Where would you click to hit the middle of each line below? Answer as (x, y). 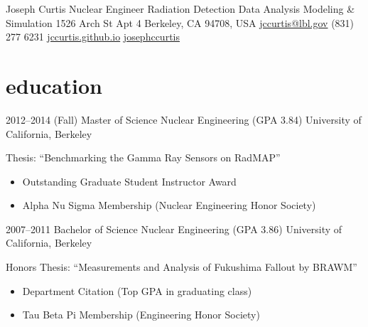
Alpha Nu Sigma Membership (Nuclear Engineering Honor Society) (169, 205)
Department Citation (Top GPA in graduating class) (137, 290)
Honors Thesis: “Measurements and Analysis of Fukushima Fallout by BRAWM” (182, 267)
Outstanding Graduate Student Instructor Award (129, 181)
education (54, 85)
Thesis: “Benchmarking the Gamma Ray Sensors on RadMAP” (143, 157)
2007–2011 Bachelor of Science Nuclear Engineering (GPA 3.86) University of (174, 229)
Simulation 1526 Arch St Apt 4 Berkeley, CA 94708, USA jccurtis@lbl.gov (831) (180, 22)
